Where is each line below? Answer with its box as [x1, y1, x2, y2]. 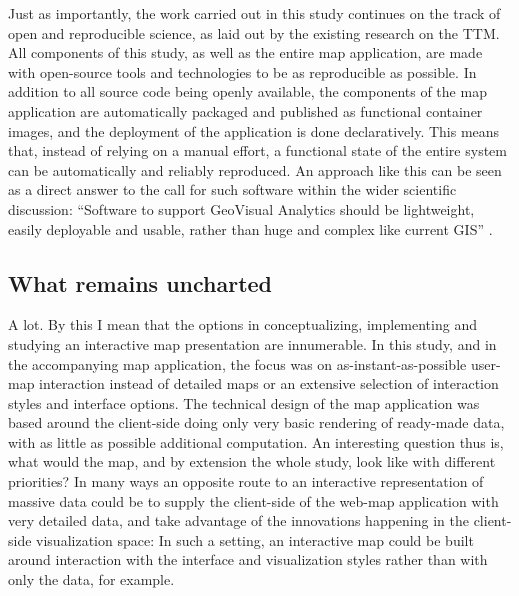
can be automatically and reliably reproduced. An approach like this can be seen [8, 159, 502, 180]
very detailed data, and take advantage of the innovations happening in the [8, 510, 469, 531]
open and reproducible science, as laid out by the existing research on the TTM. [8, 22, 500, 43]
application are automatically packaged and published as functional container [8, 100, 483, 121]
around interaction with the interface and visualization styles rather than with [8, 549, 488, 570]
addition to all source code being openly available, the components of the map [8, 81, 487, 102]
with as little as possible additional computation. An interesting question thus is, [8, 431, 504, 452]
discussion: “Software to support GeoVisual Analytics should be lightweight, [8, 198, 475, 219]
